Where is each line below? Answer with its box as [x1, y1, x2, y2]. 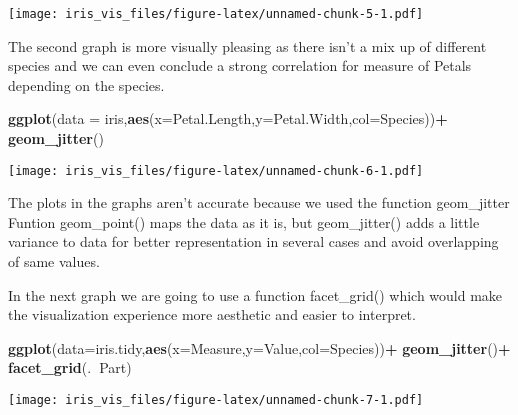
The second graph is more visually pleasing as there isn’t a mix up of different [8, 35, 487, 56]
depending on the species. [8, 74, 165, 95]
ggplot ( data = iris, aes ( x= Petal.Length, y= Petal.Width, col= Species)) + [8, 108, 448, 129]
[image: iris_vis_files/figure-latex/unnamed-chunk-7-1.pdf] [8, 393, 424, 408]
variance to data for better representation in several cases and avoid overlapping [8, 231, 499, 252]
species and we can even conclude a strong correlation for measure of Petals [8, 55, 472, 76]
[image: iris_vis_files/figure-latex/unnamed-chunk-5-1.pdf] [8, 7, 424, 21]
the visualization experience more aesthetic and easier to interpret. [8, 304, 416, 325]
